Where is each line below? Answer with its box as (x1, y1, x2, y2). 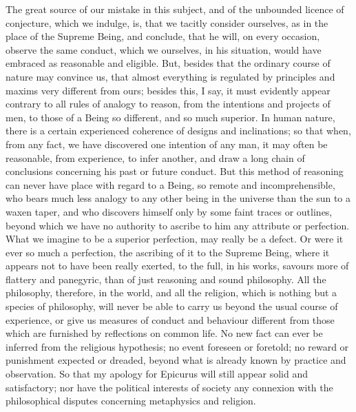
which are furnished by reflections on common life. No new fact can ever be (6, 326, 323, 340)
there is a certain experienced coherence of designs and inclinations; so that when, (6, 123, 351, 138)
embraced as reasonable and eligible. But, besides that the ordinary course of (6, 56, 331, 70)
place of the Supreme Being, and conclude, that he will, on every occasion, (6, 29, 320, 43)
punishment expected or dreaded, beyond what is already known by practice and (6, 353, 346, 367)
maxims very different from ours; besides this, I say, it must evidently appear (6, 83, 331, 97)
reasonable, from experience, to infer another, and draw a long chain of (6, 150, 305, 165)
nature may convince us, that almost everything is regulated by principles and (6, 69, 335, 83)
